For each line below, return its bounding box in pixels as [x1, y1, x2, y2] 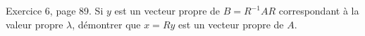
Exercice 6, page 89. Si [6, 3, 104, 17]
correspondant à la [278, 3, 359, 17]
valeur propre [6, 17, 63, 31]
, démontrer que [72, 17, 141, 31]
